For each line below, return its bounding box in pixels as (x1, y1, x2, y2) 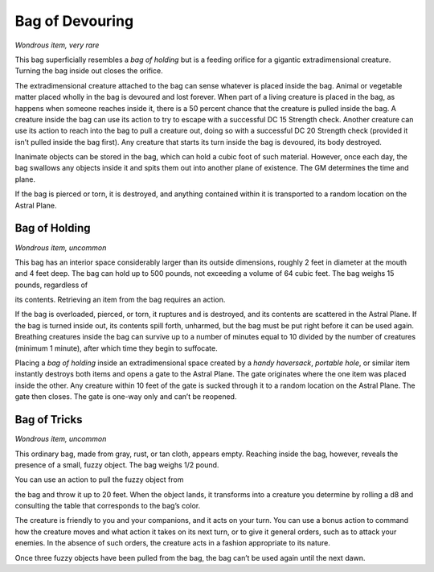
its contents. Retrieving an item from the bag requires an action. (14, 294, 226, 305)
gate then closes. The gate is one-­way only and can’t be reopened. (14, 392, 237, 401)
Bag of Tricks (14, 413, 83, 426)
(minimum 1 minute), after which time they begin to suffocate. (14, 343, 218, 353)
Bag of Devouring (14, 12, 134, 30)
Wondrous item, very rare (14, 40, 100, 50)
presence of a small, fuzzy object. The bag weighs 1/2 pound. (14, 459, 219, 470)
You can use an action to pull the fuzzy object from (14, 475, 184, 484)
